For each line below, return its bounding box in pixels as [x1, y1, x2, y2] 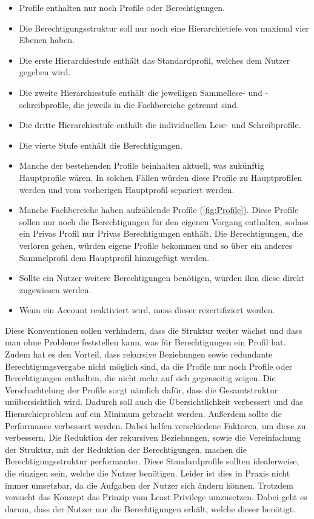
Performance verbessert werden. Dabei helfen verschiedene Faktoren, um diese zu [5, 419, 306, 432]
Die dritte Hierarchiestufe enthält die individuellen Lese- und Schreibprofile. [19, 118, 301, 131]
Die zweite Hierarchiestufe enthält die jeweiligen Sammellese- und [19, 86, 262, 98]
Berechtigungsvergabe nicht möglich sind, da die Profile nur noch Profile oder [5, 359, 293, 372]
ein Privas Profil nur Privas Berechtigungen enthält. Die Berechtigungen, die [19, 227, 303, 240]
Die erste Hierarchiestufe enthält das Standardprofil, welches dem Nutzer [19, 53, 290, 66]
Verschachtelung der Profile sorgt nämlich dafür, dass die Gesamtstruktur [5, 383, 278, 396]
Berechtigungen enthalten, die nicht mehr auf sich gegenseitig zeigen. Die [5, 371, 276, 384]
